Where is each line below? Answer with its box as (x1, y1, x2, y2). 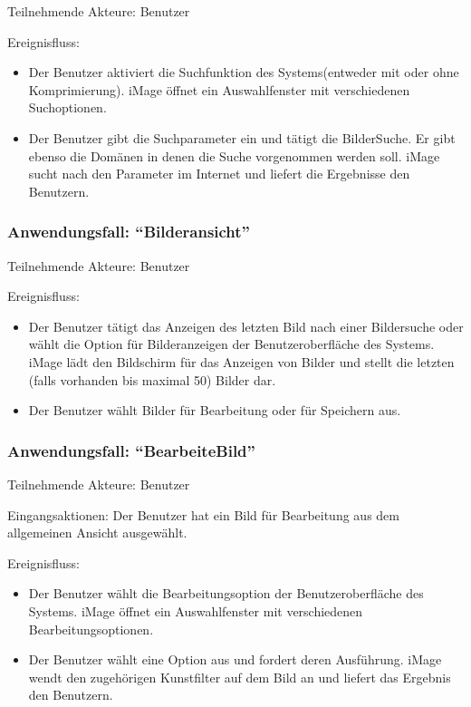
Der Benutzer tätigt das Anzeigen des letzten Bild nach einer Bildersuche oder (28, 316, 464, 335)
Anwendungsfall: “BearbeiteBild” (7, 439, 255, 461)
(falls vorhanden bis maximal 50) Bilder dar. (28, 370, 276, 389)
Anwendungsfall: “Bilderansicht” (7, 220, 250, 243)
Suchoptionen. (28, 98, 107, 117)
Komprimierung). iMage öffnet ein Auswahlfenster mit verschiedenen (28, 80, 410, 99)
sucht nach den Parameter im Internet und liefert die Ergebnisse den (28, 164, 410, 183)
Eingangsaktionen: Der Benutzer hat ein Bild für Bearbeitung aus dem (7, 505, 399, 524)
